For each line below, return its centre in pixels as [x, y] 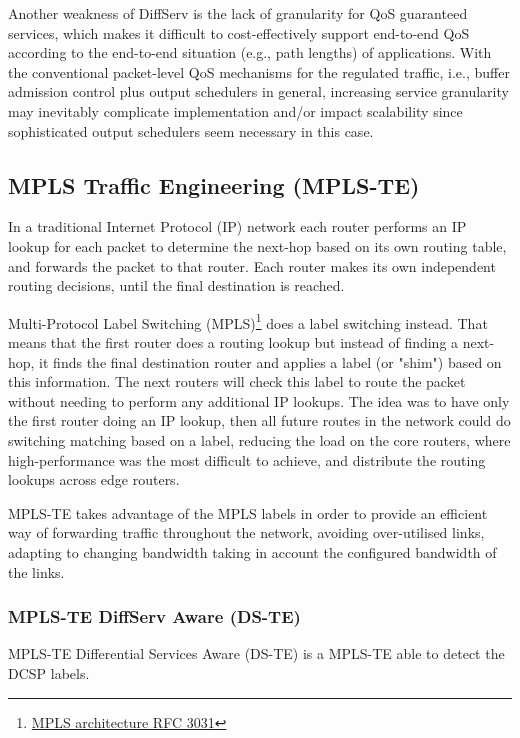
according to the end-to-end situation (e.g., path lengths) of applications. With [250, 52]
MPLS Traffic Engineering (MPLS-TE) [214, 184]
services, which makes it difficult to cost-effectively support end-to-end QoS [239, 32]
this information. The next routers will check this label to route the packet [237, 381]
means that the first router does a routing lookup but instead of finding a [233, 341]
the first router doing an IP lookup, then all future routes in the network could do [259, 420]
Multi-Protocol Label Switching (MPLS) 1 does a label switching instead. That [248, 321]
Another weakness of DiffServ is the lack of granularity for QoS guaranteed [238, 13]
